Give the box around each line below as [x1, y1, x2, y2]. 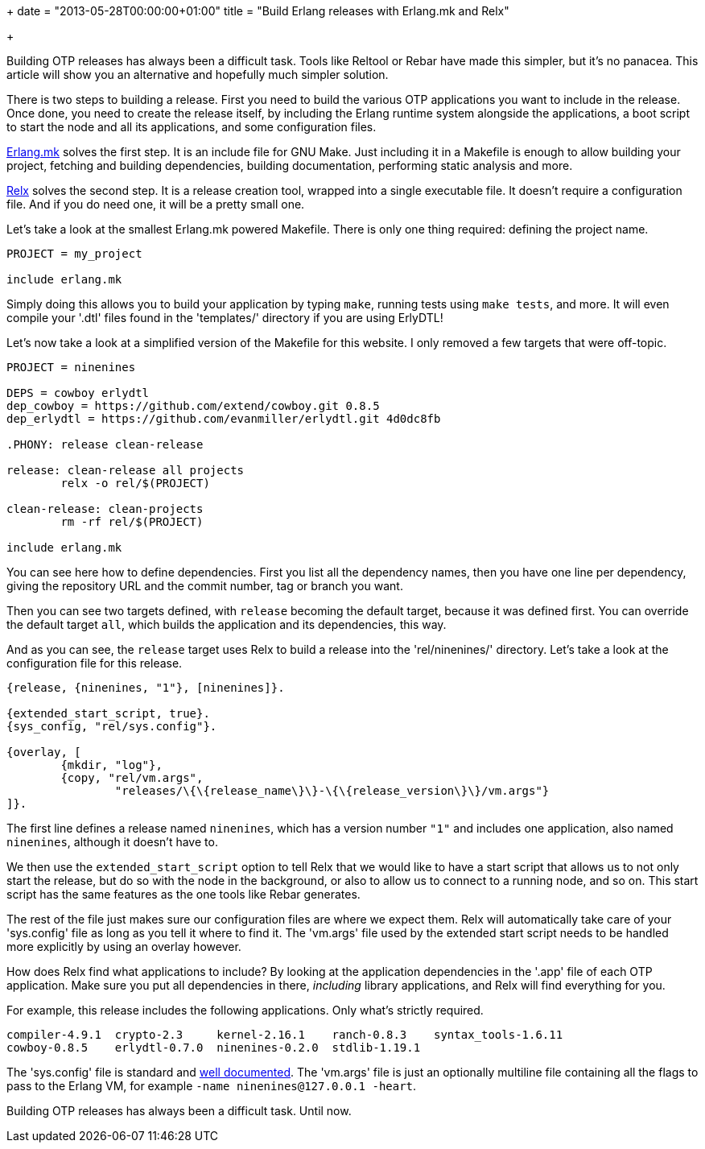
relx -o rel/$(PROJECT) [60, 477, 210, 490]
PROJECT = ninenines [6, 361, 136, 374]
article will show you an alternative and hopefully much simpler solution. [6, 68, 389, 81]
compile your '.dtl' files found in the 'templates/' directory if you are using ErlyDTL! [6, 311, 443, 324]
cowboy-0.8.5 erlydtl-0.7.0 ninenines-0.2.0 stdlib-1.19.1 [6, 1041, 421, 1054]
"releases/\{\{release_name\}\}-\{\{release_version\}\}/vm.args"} [114, 784, 550, 797]
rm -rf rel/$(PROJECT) [60, 515, 204, 528]
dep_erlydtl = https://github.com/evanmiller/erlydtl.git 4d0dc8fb [6, 412, 441, 425]
